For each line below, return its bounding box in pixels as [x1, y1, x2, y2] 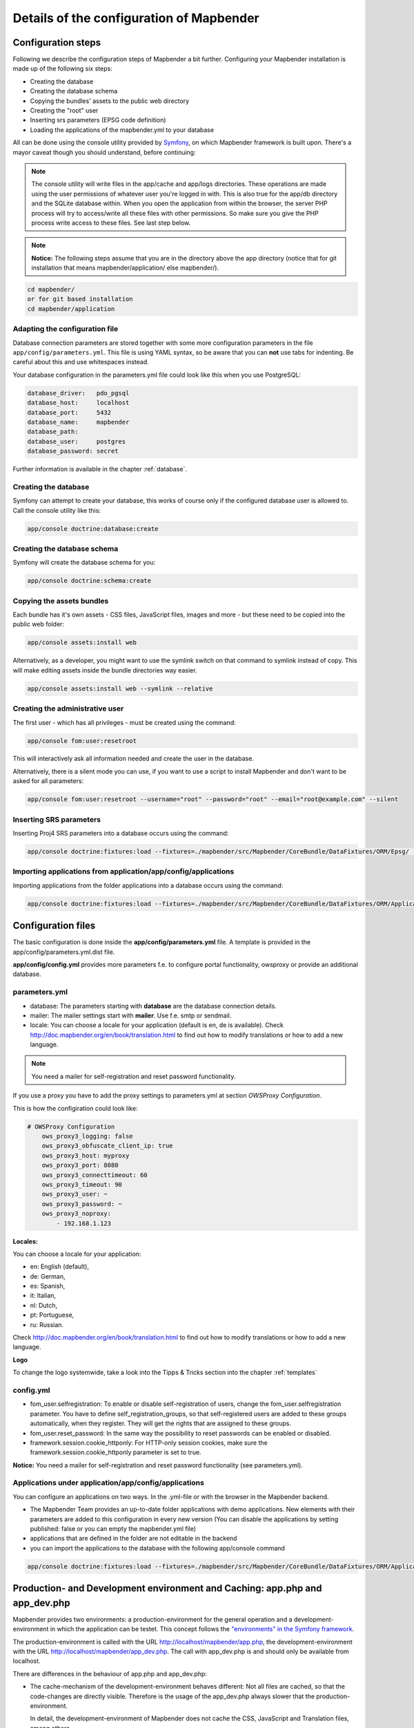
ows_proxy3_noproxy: [41, 1210, 112, 1218]
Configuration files [12, 920, 96, 932]
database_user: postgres [27, 438, 126, 445]
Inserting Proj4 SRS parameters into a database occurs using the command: [12, 829, 229, 837]
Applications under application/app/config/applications [12, 1478, 205, 1487]
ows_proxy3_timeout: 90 [41, 1181, 122, 1188]
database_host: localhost [27, 399, 130, 407]
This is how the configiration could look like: [12, 1104, 138, 1112]
